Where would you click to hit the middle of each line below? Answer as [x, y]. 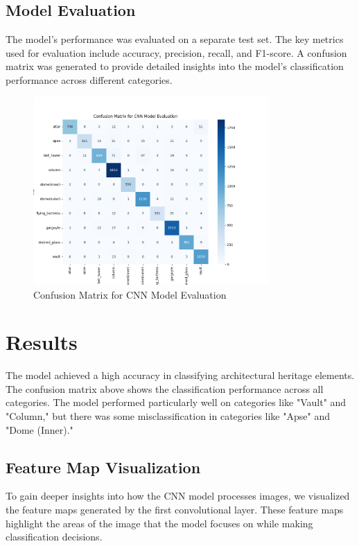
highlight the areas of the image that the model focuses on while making [159, 523]
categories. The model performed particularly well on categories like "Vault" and [176, 402]
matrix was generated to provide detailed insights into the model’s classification [175, 66]
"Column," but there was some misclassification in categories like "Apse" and [168, 416]
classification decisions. [54, 537]
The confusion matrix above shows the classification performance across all [165, 388]
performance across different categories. [89, 79]
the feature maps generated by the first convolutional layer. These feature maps [175, 509]
